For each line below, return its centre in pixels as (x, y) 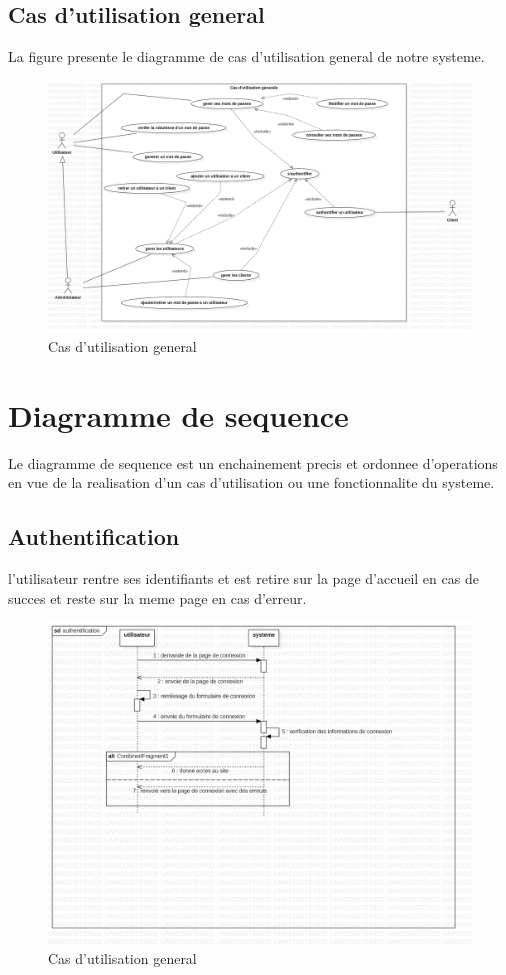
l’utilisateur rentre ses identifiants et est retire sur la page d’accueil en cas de (243, 578)
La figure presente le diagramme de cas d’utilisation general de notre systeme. (246, 56)
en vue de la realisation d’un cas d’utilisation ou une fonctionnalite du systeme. (251, 482)
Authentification (94, 536)
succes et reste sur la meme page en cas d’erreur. (157, 597)
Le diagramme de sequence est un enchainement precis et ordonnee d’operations (253, 462)
